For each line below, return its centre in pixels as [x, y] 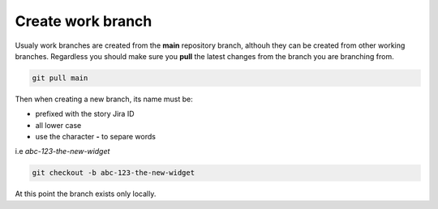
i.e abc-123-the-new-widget [62, 151]
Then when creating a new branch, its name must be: [104, 99]
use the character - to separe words [95, 137]
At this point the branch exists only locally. [86, 194]
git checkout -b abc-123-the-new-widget [113, 173]
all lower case [58, 125]
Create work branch [84, 21]
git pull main [60, 78]
